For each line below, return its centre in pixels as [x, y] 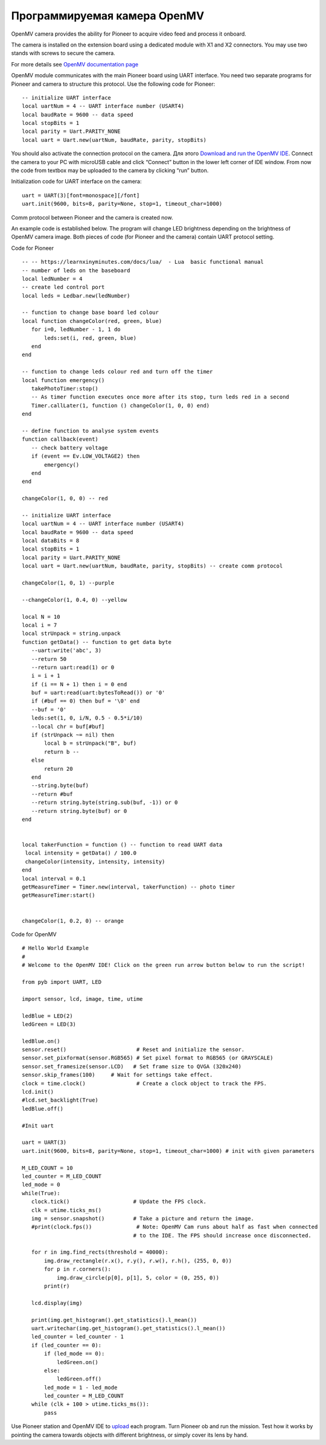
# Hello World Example [56, 948]
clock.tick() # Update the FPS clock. [119, 1202]
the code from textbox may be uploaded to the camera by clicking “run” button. [110, 171]
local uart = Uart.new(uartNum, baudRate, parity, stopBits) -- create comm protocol [152, 566]
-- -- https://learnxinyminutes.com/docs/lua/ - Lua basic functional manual [143, 262]
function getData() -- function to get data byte [97, 642]
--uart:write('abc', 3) [66, 651]
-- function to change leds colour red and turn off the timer [117, 372]
